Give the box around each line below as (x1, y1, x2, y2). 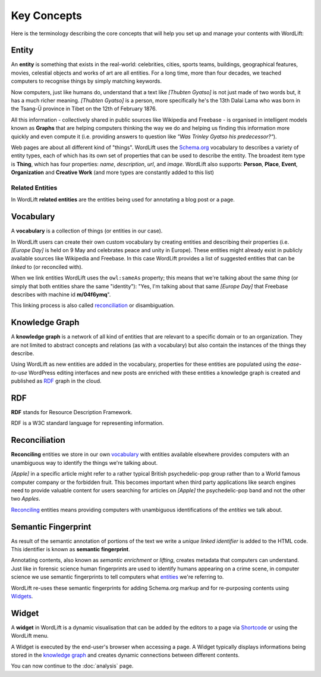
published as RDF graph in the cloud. (11, 377, 102, 384)
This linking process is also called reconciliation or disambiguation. (11, 302, 175, 309)
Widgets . (11, 592, 33, 600)
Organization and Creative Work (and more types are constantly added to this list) (11, 169, 214, 176)
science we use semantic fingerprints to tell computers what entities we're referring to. (11, 573, 224, 580)
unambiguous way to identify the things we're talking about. (11, 459, 158, 466)
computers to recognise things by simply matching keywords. (11, 77, 162, 85)
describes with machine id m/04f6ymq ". (11, 291, 111, 298)
